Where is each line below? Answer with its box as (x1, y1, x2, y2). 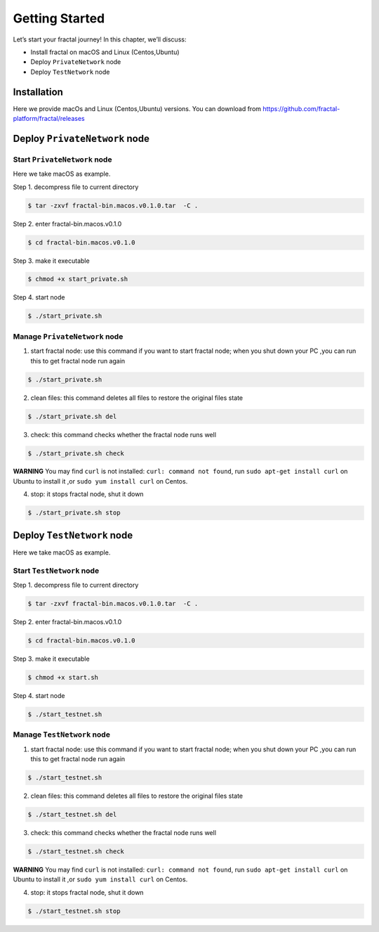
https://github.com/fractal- (262, 104, 340, 112)
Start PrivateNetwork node (13, 155, 112, 164)
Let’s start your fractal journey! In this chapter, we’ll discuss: (13, 35, 187, 44)
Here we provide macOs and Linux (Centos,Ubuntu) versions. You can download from (13, 104, 262, 112)
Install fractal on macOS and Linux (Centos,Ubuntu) (30, 48, 180, 56)
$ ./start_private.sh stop (27, 509, 121, 517)
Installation (13, 86, 63, 98)
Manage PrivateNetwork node (13, 331, 124, 341)
